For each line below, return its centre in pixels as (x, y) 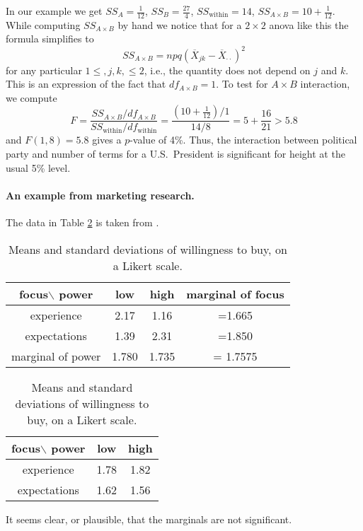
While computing (43, 24)
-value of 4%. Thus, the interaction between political (243, 140)
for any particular (44, 70)
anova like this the (309, 24)
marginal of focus (235, 293)
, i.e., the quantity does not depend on (227, 70)
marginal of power (56, 356)
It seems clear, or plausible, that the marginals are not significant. (149, 519)
